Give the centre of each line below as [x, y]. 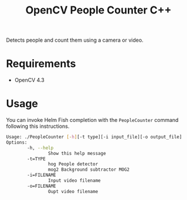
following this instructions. [38, 126]
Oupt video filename [73, 191]
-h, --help [40, 148]
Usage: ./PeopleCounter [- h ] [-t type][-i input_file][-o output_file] [94, 137]
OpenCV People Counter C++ [98, 10]
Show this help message [77, 153]
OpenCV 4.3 [30, 80]
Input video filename [74, 181]
